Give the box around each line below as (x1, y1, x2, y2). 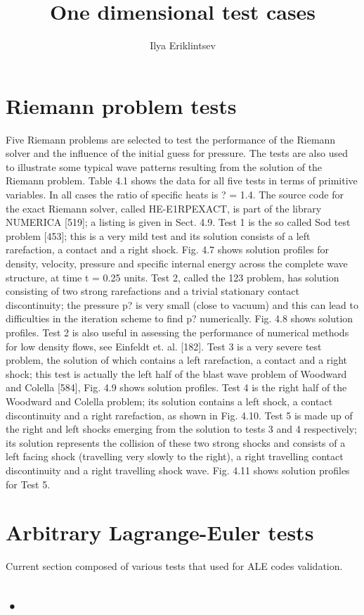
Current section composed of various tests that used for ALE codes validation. (6, 559, 343, 573)
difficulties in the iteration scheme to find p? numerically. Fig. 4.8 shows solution (6, 311, 353, 326)
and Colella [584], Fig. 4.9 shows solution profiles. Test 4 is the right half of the (6, 380, 347, 395)
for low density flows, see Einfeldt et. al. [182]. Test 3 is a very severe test (6, 338, 322, 353)
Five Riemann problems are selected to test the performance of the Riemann (6, 132, 336, 146)
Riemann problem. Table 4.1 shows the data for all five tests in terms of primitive (6, 173, 358, 188)
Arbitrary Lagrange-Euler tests (6, 518, 314, 547)
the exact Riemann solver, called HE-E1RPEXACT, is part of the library (6, 201, 322, 215)
